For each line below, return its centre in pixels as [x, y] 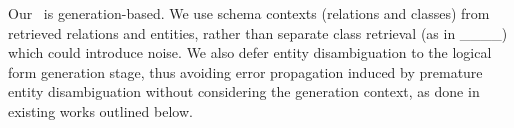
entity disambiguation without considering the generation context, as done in [244, 91]
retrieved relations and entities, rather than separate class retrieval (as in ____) [258, 32]
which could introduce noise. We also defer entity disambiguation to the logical [250, 52]
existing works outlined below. [100, 110]
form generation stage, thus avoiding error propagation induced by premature [245, 71]
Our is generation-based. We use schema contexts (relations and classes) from [249, 13]
